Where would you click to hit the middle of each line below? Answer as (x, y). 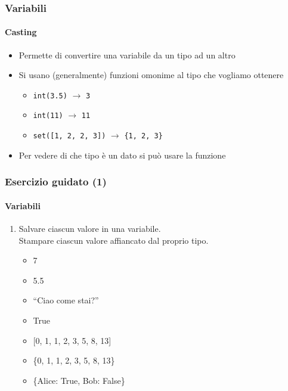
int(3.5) (50, 96)
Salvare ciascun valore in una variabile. (90, 229)
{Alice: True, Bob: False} (79, 380)
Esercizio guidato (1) (56, 181)
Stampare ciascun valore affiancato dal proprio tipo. (114, 240)
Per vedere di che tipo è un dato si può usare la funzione (122, 155)
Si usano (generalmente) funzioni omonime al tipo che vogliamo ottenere (151, 75)
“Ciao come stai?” (66, 300)
